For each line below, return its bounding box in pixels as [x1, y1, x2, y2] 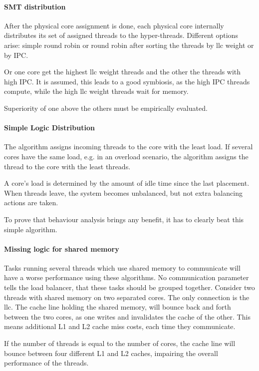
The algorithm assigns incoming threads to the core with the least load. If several [4, 141, 253, 152]
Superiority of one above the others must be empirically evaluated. [4, 102, 208, 113]
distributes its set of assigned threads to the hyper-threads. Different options [4, 30, 238, 40]
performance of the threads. [4, 358, 89, 368]
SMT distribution [4, 1, 66, 11]
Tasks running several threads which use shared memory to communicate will [4, 262, 241, 273]
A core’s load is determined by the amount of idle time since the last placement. [4, 178, 250, 188]
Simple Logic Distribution [4, 122, 95, 133]
